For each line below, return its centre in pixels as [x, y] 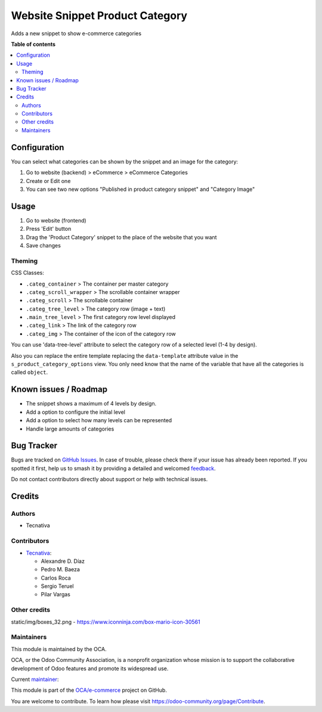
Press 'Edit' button [49, 229]
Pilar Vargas [56, 595]
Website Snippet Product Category [99, 16]
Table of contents [33, 44]
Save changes [43, 245]
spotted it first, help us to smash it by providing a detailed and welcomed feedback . [113, 468]
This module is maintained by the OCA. [59, 649]
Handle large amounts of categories [70, 429]
